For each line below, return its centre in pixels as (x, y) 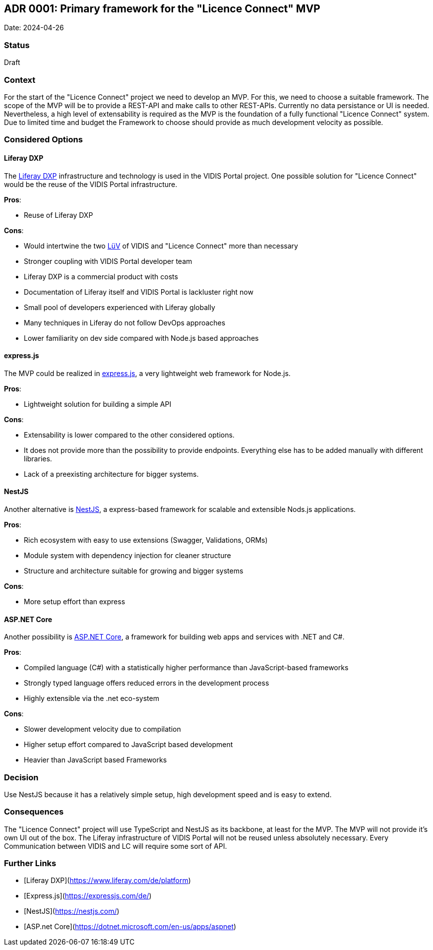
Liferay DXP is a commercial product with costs (101, 276)
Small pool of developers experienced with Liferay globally (120, 307)
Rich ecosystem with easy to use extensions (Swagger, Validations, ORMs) (146, 540)
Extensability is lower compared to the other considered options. (129, 435)
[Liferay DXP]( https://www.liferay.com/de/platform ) (107, 881)
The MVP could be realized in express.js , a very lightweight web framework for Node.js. (147, 373)
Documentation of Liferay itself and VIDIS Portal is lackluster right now (139, 292)
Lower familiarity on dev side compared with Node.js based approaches (141, 338)
